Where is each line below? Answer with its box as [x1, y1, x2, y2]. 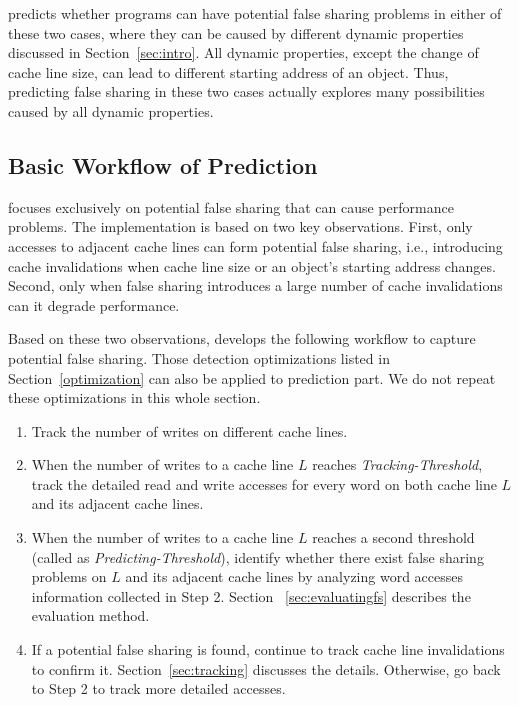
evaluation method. [31, 605, 150, 626]
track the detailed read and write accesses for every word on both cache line [31, 473, 497, 494]
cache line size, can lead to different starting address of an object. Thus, [8, 61, 449, 82]
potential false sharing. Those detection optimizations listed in [8, 347, 390, 368]
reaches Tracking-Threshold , [312, 454, 483, 475]
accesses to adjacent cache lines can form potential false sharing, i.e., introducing [8, 235, 503, 256]
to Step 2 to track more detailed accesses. [31, 678, 286, 699]
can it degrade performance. [8, 294, 180, 315]
